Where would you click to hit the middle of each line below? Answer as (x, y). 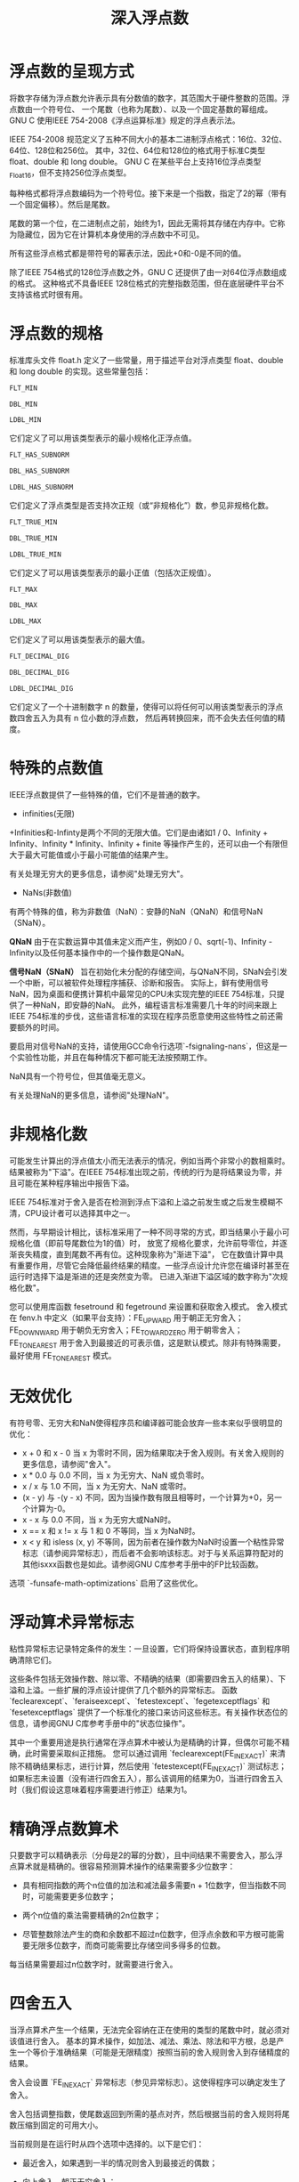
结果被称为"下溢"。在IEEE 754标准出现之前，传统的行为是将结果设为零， (142, 1172)
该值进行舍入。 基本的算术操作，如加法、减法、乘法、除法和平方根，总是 (143, 2041)
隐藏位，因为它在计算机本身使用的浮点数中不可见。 (110, 234)
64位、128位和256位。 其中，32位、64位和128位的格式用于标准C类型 (137, 150)
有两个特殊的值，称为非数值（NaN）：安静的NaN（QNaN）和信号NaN (136, 911)
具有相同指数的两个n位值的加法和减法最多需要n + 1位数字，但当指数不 (150, 1886)
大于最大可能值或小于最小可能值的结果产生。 (91, 855)
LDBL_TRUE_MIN (36, 554)
